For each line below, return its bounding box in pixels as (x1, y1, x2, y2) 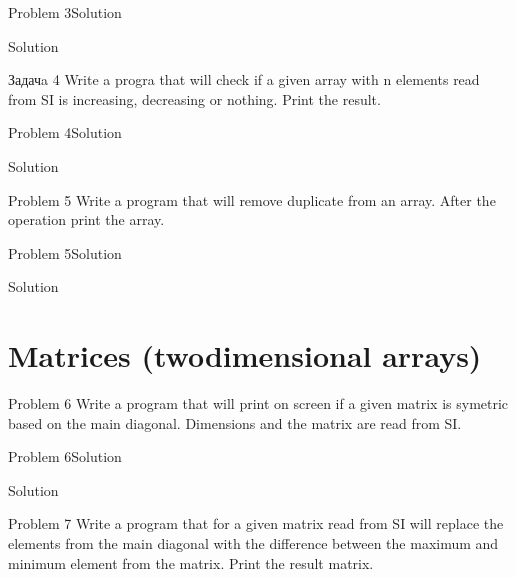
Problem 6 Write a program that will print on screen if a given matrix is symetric (8, 393, 509, 414)
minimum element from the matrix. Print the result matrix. (8, 552, 374, 573)
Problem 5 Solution (8, 242, 122, 263)
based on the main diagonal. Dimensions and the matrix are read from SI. (8, 412, 462, 433)
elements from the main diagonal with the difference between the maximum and (8, 533, 499, 554)
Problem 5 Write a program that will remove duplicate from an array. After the (8, 189, 496, 210)
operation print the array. (8, 209, 165, 230)
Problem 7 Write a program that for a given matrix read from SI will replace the (8, 513, 504, 534)
